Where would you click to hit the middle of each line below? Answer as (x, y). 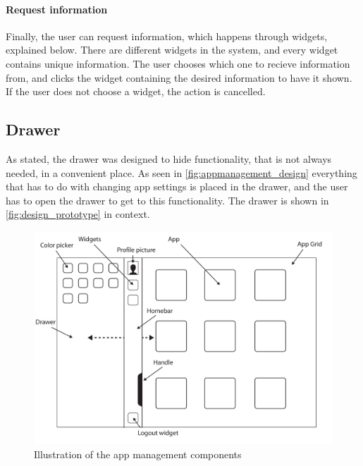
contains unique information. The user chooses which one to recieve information (178, 63)
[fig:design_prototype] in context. (78, 214)
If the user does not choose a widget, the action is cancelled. (136, 91)
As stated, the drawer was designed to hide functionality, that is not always (169, 158)
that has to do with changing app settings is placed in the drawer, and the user (177, 186)
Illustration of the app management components (138, 454)
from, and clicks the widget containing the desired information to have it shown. (179, 77)
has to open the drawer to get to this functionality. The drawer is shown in (167, 200)
